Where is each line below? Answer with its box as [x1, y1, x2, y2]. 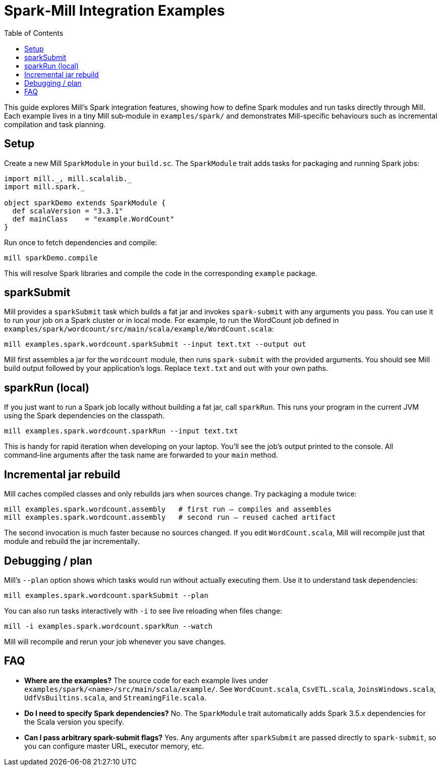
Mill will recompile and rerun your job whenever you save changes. [4, 637, 226, 646]
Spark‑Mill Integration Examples [4, 2, 225, 19]
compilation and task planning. [4, 120, 106, 129]
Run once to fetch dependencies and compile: [4, 238, 157, 247]
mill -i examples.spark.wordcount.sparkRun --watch [4, 622, 213, 630]
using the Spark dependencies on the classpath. [4, 411, 165, 420]
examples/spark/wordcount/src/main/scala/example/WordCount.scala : [4, 324, 274, 334]
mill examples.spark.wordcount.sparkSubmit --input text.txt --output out [4, 340, 306, 349]
